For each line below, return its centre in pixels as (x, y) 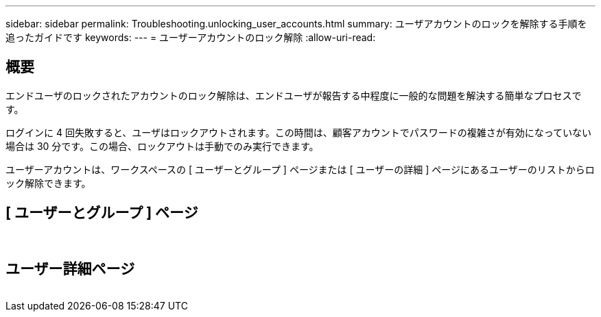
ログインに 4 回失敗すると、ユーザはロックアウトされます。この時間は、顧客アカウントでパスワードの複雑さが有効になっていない (298, 132)
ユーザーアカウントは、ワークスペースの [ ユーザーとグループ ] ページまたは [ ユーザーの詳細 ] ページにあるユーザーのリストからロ (300, 169)
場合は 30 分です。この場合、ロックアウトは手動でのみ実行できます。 (162, 146)
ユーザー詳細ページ (70, 269)
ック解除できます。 (48, 183)
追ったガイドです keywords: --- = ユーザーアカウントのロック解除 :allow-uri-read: (191, 37)
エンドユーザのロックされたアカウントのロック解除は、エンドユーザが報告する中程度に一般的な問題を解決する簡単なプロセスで (294, 95)
